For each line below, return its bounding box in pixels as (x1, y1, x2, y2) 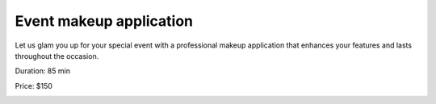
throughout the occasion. (15, 51, 99, 60)
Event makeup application (15, 12, 194, 30)
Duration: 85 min (15, 66, 70, 76)
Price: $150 (15, 81, 52, 90)
